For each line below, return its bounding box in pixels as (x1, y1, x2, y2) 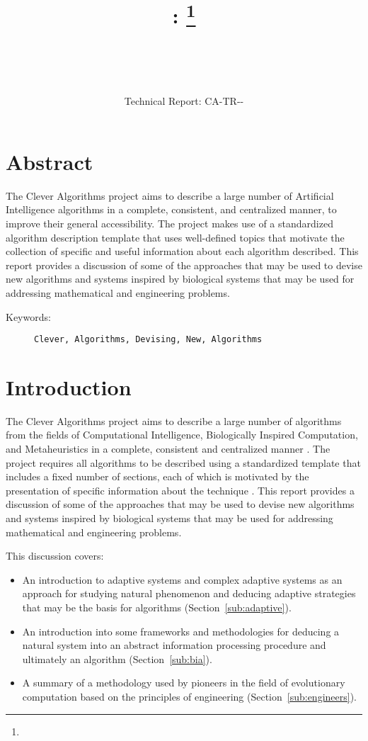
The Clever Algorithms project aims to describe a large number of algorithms (6, 413, 342, 428)
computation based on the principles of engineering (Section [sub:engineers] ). (22, 689, 357, 703)
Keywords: (6, 309, 51, 324)
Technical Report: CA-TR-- (124, 94, 244, 108)
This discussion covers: (6, 548, 104, 563)
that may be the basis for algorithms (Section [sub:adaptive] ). (22, 600, 292, 615)
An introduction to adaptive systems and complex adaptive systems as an (22, 572, 343, 587)
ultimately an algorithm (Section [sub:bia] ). (22, 651, 212, 666)
